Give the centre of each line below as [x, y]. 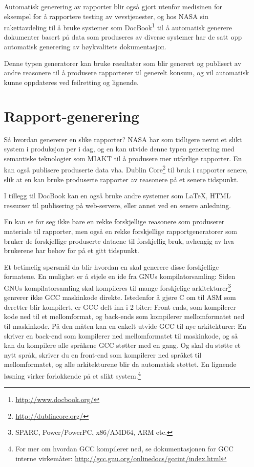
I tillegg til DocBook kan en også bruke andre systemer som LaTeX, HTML [117, 196]
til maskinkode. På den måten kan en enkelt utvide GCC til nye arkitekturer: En [125, 326]
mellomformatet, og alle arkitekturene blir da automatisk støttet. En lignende [120, 364]
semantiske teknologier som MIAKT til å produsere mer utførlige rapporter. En [123, 158]
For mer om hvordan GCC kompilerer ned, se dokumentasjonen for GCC [124, 448]
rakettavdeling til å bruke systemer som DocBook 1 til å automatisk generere [118, 27]
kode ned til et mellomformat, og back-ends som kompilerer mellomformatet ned [124, 316]
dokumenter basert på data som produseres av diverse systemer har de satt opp [123, 37]
